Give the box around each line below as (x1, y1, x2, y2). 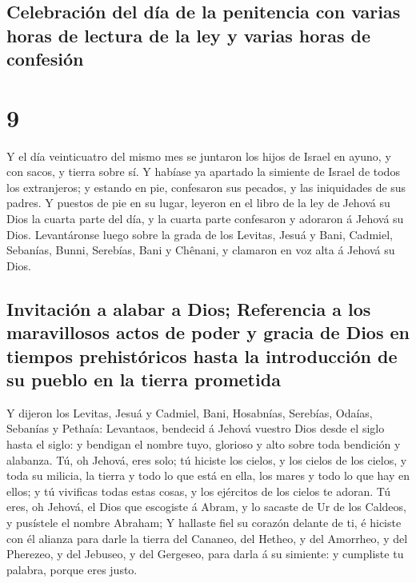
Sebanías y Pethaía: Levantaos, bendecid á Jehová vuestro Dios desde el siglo (6, 420, 385, 437)
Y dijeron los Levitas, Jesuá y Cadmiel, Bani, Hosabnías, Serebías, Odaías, (6, 404, 373, 421)
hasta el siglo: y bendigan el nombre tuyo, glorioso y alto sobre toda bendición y (6, 436, 401, 452)
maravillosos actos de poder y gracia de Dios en (6, 320, 410, 345)
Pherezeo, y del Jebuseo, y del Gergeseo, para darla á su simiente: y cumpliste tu (6, 545, 404, 562)
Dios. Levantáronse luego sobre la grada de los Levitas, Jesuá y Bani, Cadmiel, (6, 226, 393, 242)
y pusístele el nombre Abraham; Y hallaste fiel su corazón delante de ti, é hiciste (6, 513, 402, 530)
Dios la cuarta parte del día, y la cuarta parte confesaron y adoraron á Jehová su (6, 210, 404, 227)
